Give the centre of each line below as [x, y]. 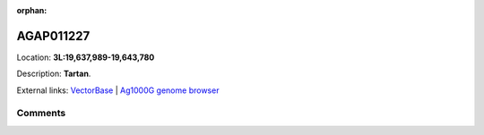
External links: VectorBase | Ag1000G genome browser [118, 90]
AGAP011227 [53, 36]
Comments [41, 114]
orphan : [32, 10]
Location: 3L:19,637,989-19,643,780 [86, 57]
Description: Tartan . [54, 74]
